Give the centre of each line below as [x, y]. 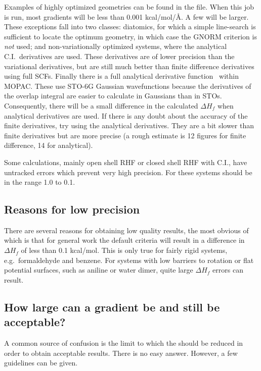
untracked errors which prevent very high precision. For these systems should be [128, 172]
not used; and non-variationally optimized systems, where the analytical [116, 46]
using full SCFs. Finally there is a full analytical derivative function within [121, 76]
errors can [228, 270]
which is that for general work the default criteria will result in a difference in [124, 240]
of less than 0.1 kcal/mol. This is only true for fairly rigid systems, [124, 250]
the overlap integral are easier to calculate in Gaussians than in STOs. [113, 96]
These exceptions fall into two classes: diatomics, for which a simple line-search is [130, 26]
